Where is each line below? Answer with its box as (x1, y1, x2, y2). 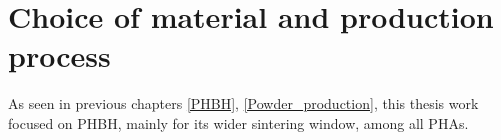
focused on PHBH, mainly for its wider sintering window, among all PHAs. (8, 112, 469, 133)
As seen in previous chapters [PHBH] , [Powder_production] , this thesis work (8, 93, 479, 114)
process (8, 35, 111, 76)
